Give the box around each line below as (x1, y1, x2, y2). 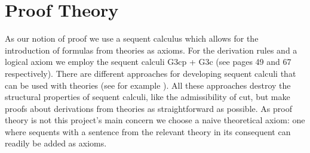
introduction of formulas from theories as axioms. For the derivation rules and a (5, 43, 297, 56)
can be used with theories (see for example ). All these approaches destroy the (5, 79, 291, 91)
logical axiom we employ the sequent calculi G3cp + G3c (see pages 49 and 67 (5, 55, 291, 68)
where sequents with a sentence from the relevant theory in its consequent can (5, 125, 291, 138)
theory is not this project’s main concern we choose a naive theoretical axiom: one (5, 114, 305, 126)
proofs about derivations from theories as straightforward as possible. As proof (5, 102, 292, 114)
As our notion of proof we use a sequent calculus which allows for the (5, 32, 259, 45)
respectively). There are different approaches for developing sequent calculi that (5, 67, 296, 79)
